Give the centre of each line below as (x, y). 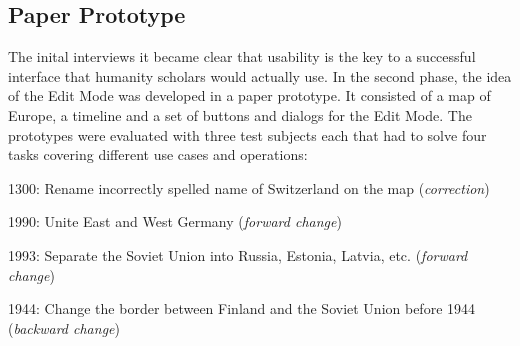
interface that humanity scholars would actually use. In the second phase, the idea (260, 75)
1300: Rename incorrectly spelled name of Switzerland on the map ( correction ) (249, 187)
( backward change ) (64, 327)
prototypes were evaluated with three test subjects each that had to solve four (247, 134)
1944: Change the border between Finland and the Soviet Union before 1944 (242, 308)
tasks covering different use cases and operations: (158, 154)
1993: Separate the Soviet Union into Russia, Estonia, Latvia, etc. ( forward (238, 254)
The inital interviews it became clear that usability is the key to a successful (242, 56)
